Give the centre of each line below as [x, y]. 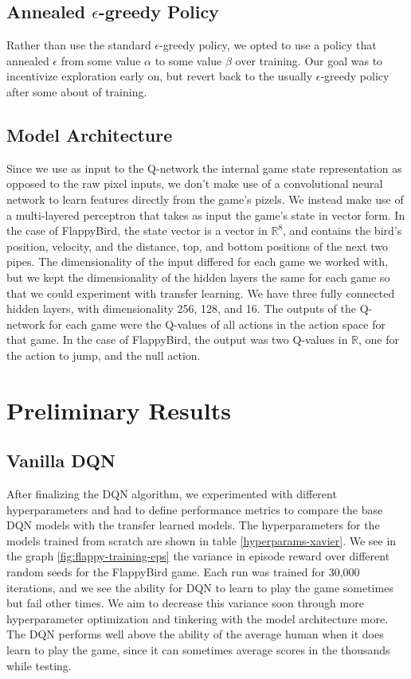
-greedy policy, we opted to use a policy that [268, 45]
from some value [101, 60]
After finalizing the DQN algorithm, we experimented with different [172, 494]
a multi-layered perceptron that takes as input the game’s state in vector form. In [206, 215]
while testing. [39, 665]
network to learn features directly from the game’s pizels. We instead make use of [205, 199]
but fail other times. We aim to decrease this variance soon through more [185, 603]
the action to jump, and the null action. [104, 355]
